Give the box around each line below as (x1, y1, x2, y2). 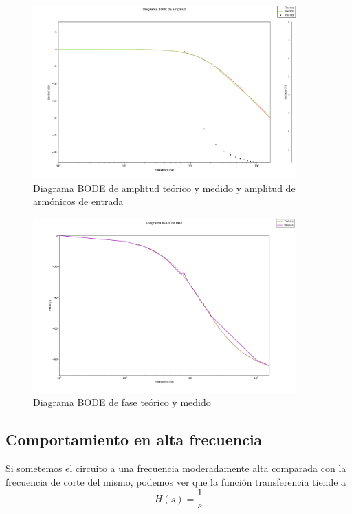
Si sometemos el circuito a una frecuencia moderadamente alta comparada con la (5, 461, 346, 475)
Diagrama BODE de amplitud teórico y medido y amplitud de (33, 180, 296, 195)
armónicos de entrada (33, 194, 124, 208)
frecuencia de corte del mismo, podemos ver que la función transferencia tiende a (5, 474, 346, 489)
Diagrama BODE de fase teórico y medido (33, 395, 211, 409)
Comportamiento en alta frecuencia (5, 429, 263, 450)
